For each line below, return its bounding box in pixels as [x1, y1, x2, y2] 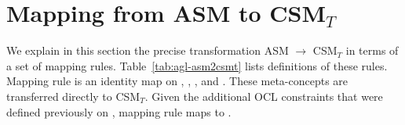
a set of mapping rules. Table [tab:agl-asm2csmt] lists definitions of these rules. [6, 57, 388, 73]
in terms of [345, 42, 399, 59]
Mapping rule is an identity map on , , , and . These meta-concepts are [6, 73, 348, 89]
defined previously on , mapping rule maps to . [6, 103, 232, 120]
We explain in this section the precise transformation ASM [6, 42, 289, 59]
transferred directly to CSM [6, 87, 140, 104]
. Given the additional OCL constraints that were [144, 87, 383, 104]
